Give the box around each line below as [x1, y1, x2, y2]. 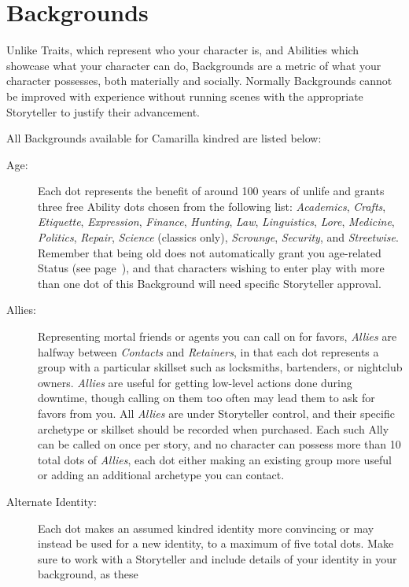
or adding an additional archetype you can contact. [38, 467, 285, 483]
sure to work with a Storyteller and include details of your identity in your [38, 550, 397, 567]
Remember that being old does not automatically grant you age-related [38, 244, 381, 260]
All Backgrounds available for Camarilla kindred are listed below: [6, 130, 322, 146]
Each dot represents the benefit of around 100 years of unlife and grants [38, 183, 385, 199]
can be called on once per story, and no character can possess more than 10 [38, 436, 401, 452]
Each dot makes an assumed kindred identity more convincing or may [38, 519, 374, 536]
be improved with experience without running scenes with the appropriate [6, 87, 363, 104]
